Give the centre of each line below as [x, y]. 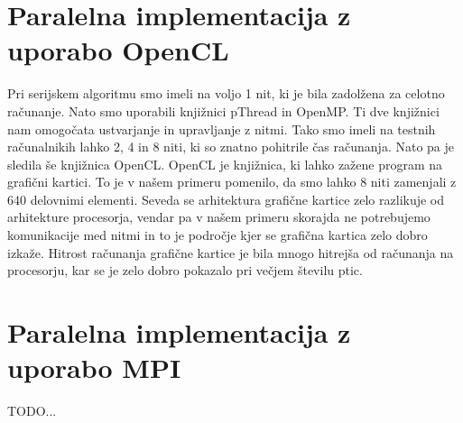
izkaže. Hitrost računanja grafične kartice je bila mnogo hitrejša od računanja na [231, 252]
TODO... [32, 411]
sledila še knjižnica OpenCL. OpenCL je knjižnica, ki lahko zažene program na [225, 164]
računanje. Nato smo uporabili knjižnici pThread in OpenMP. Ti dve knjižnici [223, 110]
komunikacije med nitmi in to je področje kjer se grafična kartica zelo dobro [218, 235]
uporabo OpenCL [118, 50]
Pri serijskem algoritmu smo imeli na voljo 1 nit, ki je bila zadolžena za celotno [226, 93]
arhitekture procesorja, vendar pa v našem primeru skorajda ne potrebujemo [219, 217]
